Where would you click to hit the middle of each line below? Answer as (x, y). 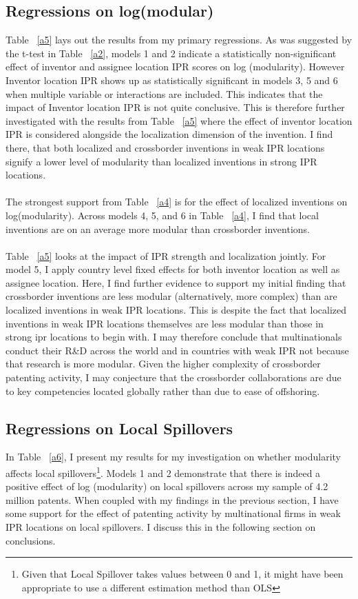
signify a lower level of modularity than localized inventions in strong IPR (161, 161)
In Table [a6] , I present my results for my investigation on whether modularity (173, 457)
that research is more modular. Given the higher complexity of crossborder (163, 364)
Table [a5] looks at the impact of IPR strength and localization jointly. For (166, 255)
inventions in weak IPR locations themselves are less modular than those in (165, 323)
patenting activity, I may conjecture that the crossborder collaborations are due (173, 377)
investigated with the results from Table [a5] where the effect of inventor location (179, 120)
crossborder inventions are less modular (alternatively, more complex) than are (171, 296)
